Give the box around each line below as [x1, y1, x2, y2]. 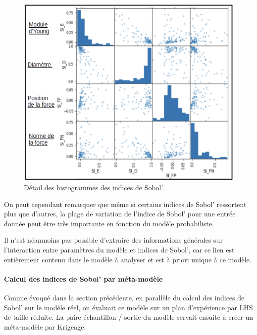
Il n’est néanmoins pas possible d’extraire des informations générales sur [4, 235, 223, 245]
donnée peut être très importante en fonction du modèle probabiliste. [4, 218, 214, 228]
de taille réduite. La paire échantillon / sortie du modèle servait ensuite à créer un [4, 312, 254, 322]
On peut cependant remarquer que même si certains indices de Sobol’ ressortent [4, 199, 247, 209]
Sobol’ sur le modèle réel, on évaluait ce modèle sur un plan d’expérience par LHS [4, 302, 253, 312]
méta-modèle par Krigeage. [4, 321, 86, 332]
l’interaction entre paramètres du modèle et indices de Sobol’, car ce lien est [4, 245, 235, 255]
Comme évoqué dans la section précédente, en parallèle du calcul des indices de [4, 293, 245, 303]
